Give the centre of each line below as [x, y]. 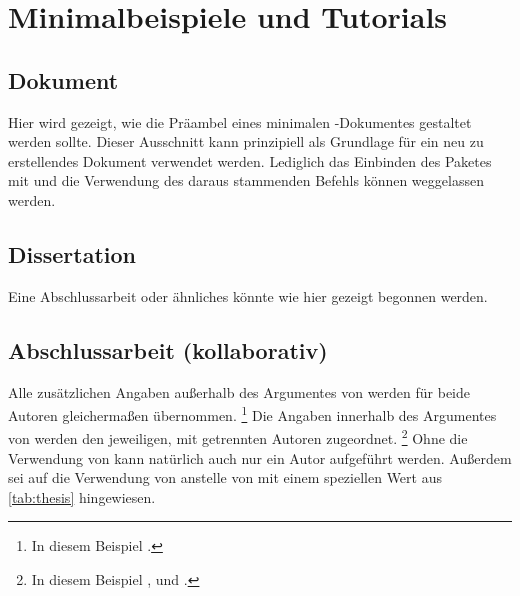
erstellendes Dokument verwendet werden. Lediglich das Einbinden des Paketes [250, 160]
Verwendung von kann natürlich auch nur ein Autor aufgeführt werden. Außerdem [260, 457]
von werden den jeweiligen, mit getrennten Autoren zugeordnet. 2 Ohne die [238, 437]
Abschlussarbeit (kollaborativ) [168, 349]
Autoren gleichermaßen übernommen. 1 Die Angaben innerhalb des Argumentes [252, 413]
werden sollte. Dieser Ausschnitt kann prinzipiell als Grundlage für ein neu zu [246, 141]
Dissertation [72, 253]
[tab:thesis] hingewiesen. [82, 496]
